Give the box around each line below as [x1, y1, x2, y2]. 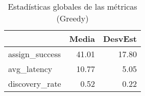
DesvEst [103, 33, 137, 44]
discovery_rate [8, 78, 61, 89]
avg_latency [8, 63, 53, 75]
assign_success [8, 48, 61, 60]
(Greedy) [56, 12, 89, 24]
